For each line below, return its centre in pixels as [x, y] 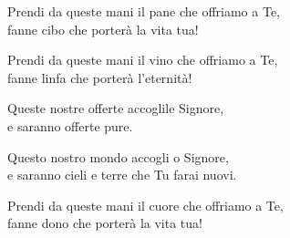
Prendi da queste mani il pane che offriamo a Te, [144, 11]
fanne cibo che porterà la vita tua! [103, 29]
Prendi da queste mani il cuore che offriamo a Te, [145, 205]
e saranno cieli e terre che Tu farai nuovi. [122, 175]
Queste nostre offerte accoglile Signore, [116, 108]
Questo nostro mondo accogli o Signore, [118, 156]
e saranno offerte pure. [70, 125]
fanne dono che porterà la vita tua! [105, 223]
